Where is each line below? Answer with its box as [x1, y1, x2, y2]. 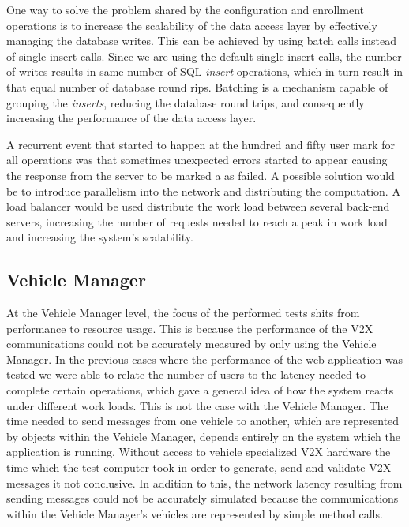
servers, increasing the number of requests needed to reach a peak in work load [6, 213, 388, 230]
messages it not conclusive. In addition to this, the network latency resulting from [6, 474, 403, 491]
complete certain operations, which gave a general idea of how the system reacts [6, 382, 394, 398]
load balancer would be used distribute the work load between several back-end [6, 198, 390, 215]
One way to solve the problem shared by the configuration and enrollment [6, 2, 364, 17]
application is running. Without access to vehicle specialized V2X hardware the [6, 443, 391, 460]
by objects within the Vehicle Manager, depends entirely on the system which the [6, 428, 400, 444]
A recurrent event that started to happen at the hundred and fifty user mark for [6, 136, 396, 152]
